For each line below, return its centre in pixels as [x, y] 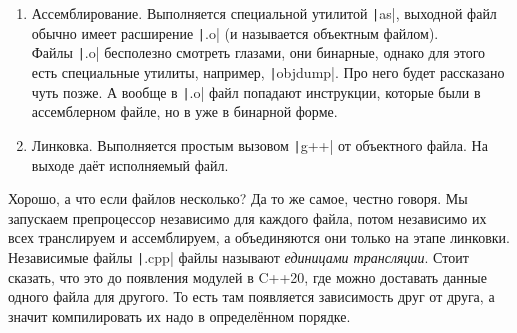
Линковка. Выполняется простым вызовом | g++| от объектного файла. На [259, 144]
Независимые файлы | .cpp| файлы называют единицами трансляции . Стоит [238, 256]
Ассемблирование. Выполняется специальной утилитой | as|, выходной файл [264, 13]
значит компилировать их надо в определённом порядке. [179, 315]
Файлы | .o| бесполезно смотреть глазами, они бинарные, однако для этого [258, 52]
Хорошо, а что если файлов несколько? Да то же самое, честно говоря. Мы [238, 198]
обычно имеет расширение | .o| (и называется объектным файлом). [235, 32]
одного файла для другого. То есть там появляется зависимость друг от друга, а [251, 296]
